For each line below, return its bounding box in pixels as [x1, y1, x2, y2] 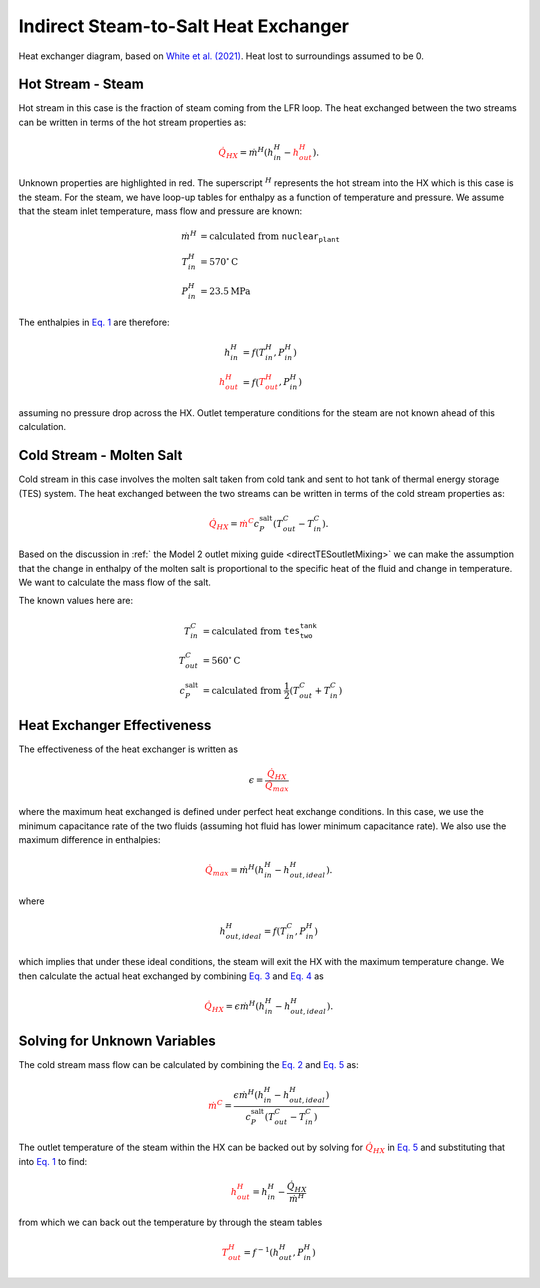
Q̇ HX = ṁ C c [208, 516, 260, 532]
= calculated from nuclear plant [200, 231, 340, 244]
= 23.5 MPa [200, 286, 251, 297]
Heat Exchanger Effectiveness [18, 716, 212, 734]
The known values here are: [18, 595, 134, 607]
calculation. [18, 421, 67, 433]
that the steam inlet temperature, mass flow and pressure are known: [18, 205, 303, 217]
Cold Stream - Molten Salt [18, 447, 183, 464]
